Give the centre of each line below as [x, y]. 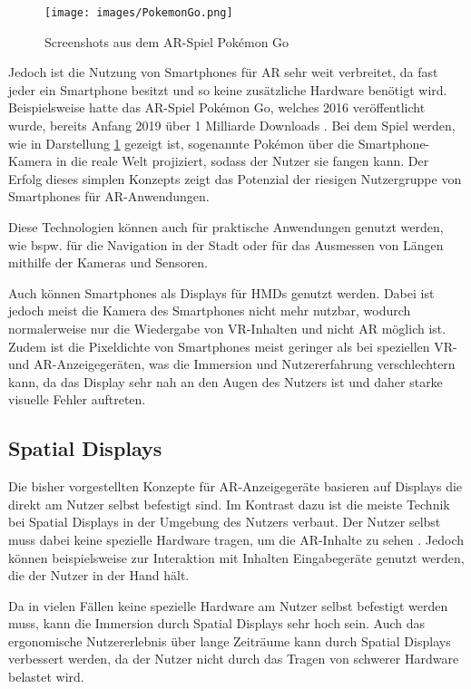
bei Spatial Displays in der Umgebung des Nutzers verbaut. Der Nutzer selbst [225, 522]
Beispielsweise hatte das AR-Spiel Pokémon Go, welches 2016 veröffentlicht [217, 107]
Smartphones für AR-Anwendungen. [109, 196]
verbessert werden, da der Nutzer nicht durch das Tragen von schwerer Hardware [234, 659]
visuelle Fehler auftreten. [77, 399]
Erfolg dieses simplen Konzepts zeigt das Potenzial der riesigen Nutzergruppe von [235, 178]
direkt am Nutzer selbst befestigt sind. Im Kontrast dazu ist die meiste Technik [229, 504]
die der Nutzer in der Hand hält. [99, 575]
